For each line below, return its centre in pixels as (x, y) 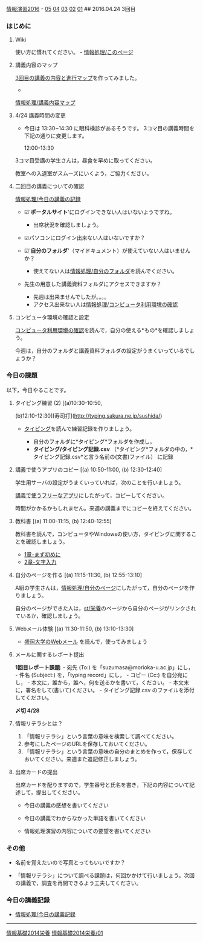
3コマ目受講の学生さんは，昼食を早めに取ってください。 (85, 161)
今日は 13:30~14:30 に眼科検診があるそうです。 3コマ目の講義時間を (109, 129)
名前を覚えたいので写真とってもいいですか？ (70, 862)
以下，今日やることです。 (38, 390)
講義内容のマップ (36, 65)
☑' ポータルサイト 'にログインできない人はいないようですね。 (99, 212)
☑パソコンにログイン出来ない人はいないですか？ (85, 238)
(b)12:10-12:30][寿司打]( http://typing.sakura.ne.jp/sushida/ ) (89, 416)
